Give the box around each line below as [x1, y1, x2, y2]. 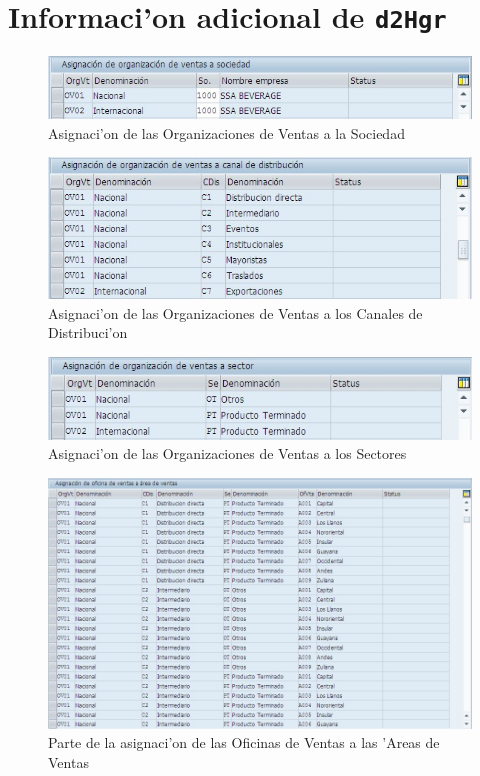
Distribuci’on [48, 322, 128, 343]
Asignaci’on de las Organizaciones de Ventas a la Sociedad [48, 122, 405, 143]
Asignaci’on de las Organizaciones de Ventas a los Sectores [48, 443, 407, 464]
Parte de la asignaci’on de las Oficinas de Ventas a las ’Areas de [48, 732, 440, 753]
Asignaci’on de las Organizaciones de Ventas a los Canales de [48, 302, 423, 323]
